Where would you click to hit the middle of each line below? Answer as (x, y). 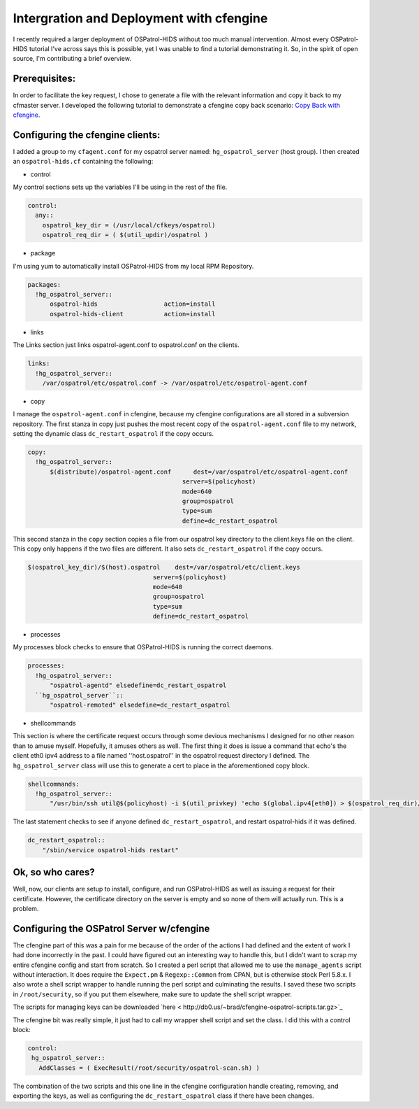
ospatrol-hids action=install (133, 304)
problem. (26, 908)
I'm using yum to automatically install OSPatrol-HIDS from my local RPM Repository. (133, 266)
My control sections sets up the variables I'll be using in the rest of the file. (120, 187)
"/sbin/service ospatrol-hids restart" (111, 850)
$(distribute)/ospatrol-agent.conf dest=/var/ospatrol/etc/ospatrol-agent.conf (199, 472)
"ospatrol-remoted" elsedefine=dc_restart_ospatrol (140, 705)
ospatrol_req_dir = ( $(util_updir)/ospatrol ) (125, 235)
